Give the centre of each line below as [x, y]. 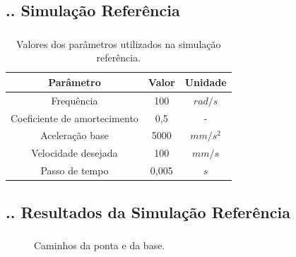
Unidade [206, 82]
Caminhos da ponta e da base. [100, 245]
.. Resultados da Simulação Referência [148, 211]
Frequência [75, 100]
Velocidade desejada [75, 153]
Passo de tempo [75, 171]
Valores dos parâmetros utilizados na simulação [119, 43]
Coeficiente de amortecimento [75, 118]
